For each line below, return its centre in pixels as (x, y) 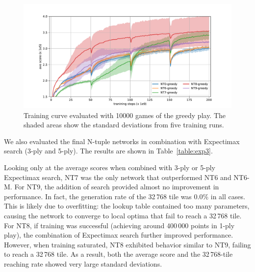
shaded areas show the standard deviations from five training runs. (124, 125)
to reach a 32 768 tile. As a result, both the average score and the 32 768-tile (118, 254)
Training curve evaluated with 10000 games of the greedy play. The (125, 115)
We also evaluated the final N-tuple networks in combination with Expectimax (122, 141)
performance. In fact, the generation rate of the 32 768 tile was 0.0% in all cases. (125, 196)
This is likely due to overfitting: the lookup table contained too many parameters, (127, 206)
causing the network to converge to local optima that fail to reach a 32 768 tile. (123, 215)
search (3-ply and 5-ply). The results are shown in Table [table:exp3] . (108, 151)
